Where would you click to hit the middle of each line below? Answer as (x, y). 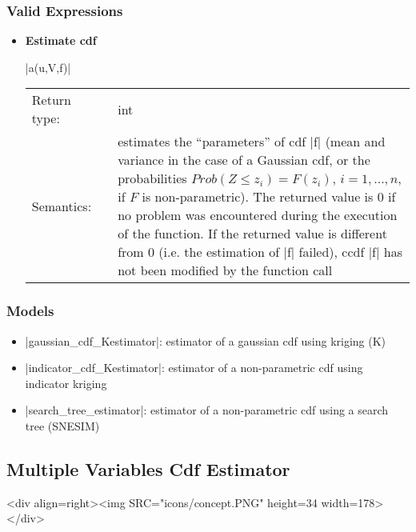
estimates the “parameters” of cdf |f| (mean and (252, 142)
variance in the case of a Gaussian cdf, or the (244, 160)
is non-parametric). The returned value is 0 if (269, 197)
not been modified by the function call (225, 270)
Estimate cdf (61, 40)
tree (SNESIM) (62, 426)
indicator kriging (66, 383)
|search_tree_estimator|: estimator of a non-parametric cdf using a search (207, 410)
